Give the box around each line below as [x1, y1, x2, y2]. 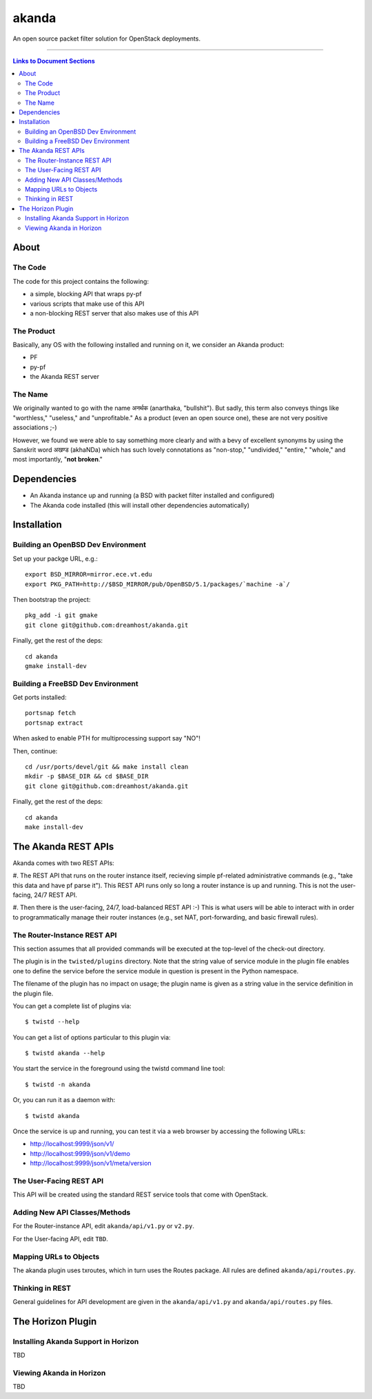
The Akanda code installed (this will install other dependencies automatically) [30, 501, 250, 509]
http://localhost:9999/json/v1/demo [30, 1149, 131, 1157]
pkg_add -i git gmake [25, 612, 98, 619]
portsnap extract [25, 718, 83, 727]
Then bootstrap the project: [12, 595, 91, 603]
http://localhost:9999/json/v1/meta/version [30, 1159, 152, 1168]
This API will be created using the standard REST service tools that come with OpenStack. [12, 1190, 269, 1199]
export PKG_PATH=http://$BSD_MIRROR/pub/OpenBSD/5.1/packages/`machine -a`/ [25, 580, 291, 588]
